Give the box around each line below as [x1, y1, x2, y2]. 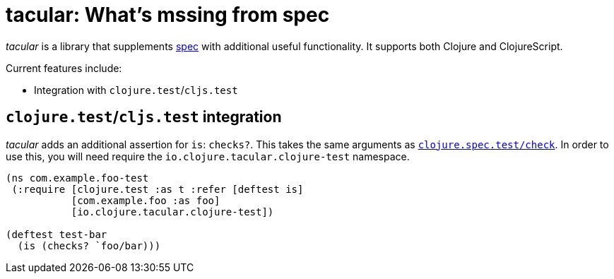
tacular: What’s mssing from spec [6, 3, 330, 27]
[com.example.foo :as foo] [71, 194, 220, 206]
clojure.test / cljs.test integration [6, 108, 282, 126]
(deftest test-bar [6, 228, 107, 240]
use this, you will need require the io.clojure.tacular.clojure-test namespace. [6, 150, 410, 162]
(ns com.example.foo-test [6, 172, 149, 184]
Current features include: [6, 61, 122, 74]
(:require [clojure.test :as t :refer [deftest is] [11, 183, 304, 195]
